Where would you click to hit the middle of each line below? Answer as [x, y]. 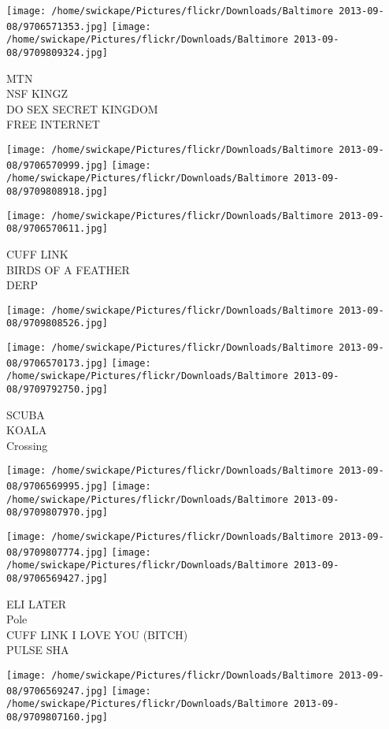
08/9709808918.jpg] [57, 191]
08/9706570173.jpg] [57, 363]
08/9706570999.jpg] [57, 165]
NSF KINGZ [37, 93]
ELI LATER [37, 603]
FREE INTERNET [53, 124]
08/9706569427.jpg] [57, 579]
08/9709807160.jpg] [57, 718]
